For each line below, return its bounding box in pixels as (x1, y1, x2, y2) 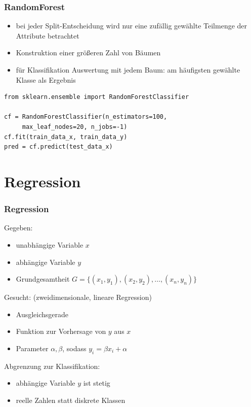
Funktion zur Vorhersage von (16, 326, 106, 336)
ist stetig (83, 378, 110, 388)
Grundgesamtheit (16, 274, 70, 284)
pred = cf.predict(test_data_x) (4, 143, 113, 151)
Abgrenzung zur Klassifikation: (4, 360, 100, 371)
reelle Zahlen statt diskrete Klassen (16, 394, 126, 405)
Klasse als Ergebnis (16, 74, 76, 85)
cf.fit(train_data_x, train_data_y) (4, 133, 128, 141)
